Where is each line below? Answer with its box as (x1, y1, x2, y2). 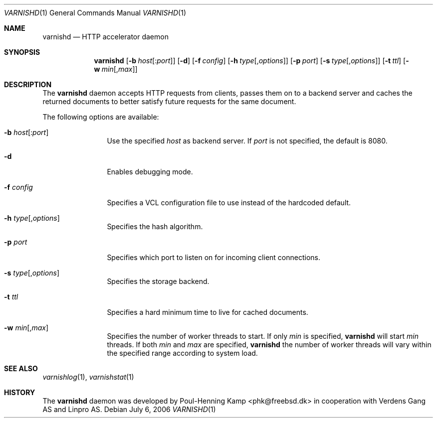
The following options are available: (42, 113, 159, 121)
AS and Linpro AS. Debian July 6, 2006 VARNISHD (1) (42, 405, 216, 414)
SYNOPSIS (4, 48, 40, 56)
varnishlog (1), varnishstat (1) (42, 373, 134, 381)
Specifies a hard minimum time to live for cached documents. (107, 308, 308, 316)
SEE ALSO (4, 364, 38, 373)
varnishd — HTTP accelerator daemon (42, 32, 169, 41)
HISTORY (4, 388, 35, 397)
